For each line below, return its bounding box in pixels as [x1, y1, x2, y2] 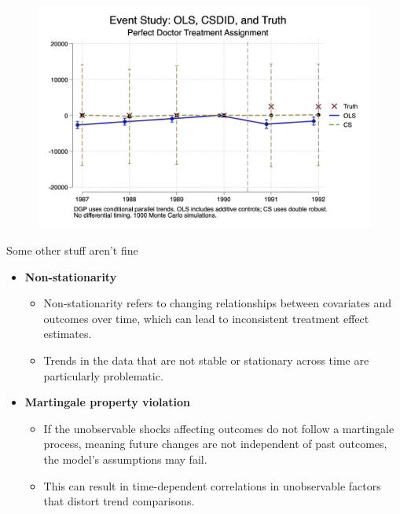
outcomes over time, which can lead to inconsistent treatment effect [43, 310, 369, 326]
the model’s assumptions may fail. [43, 450, 207, 467]
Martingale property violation [24, 394, 191, 410]
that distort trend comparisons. [43, 493, 195, 509]
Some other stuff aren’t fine [6, 241, 138, 258]
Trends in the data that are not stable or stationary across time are [43, 351, 369, 368]
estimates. [43, 325, 92, 342]
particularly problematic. [43, 367, 163, 384]
